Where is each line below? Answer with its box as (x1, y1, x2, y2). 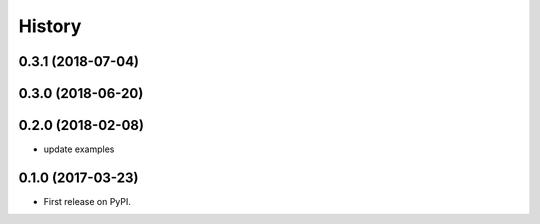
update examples (43, 143, 115, 155)
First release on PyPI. (43, 196, 132, 207)
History (18, 15, 82, 37)
